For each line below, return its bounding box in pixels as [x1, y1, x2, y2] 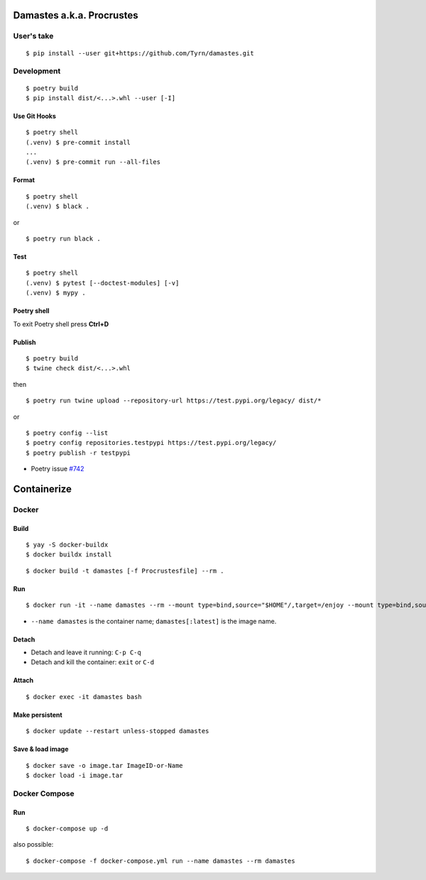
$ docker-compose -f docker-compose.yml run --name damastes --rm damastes [26, 857, 295, 865]
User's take [13, 31, 54, 41]
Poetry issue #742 [31, 465, 84, 473]
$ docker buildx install [26, 551, 112, 559]
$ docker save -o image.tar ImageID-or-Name [26, 761, 184, 769]
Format [13, 176, 35, 185]
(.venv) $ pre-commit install [26, 138, 131, 146]
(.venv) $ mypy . [26, 289, 86, 297]
